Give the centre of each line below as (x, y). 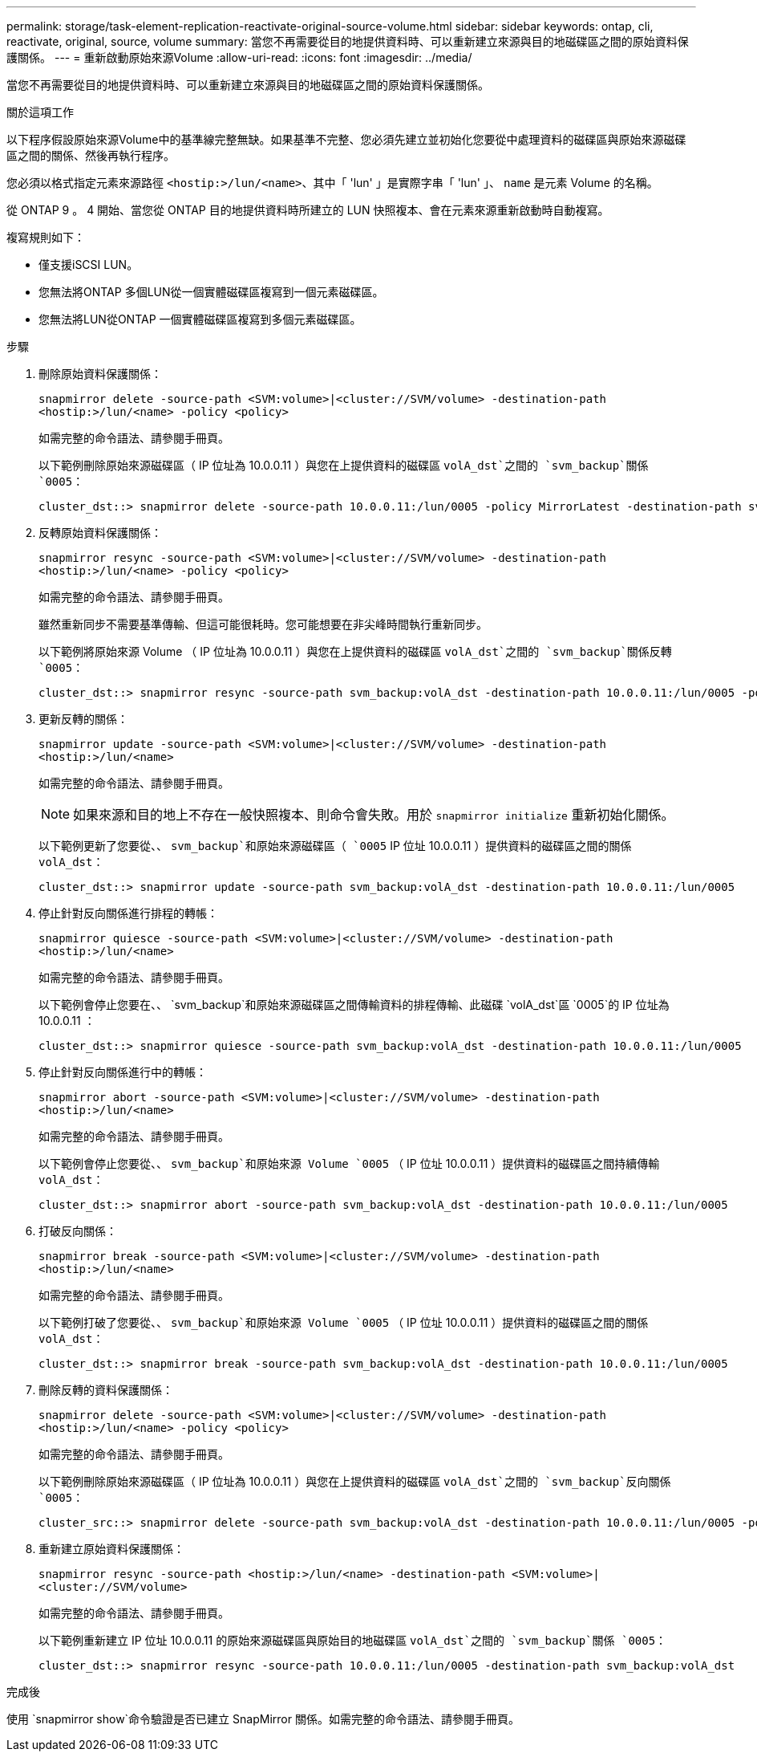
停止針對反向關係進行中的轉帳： (123, 1072)
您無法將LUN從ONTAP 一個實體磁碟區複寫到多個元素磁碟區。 (200, 319)
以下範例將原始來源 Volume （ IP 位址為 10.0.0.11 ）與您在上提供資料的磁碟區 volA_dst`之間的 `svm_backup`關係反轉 (355, 651)
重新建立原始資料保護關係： (111, 1549)
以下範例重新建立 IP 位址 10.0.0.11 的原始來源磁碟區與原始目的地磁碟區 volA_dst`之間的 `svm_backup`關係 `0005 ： (353, 1640)
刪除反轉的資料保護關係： (106, 1390)
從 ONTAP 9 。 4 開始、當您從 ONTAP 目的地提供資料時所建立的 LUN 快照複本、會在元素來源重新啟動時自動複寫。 (308, 210)
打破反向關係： (78, 1231)
